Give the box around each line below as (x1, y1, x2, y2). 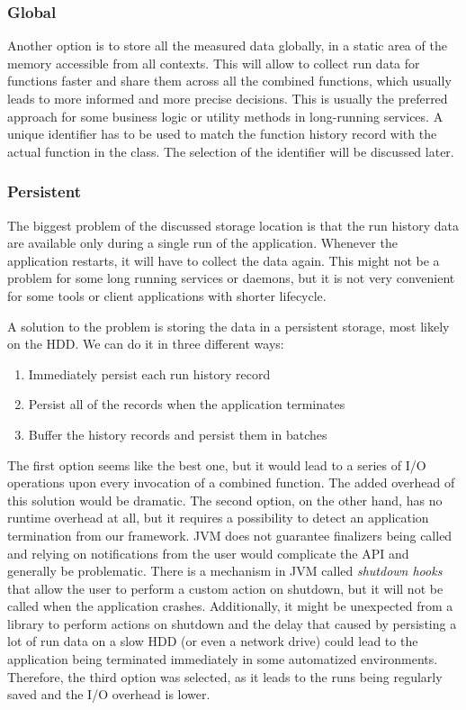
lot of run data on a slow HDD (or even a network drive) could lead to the (7, 632, 418, 651)
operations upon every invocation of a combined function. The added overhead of (7, 473, 455, 492)
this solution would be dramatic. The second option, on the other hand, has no (7, 490, 443, 509)
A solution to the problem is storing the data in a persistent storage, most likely (7, 316, 450, 335)
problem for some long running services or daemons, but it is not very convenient (7, 269, 455, 287)
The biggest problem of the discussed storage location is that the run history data (7, 215, 459, 234)
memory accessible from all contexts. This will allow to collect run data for (7, 53, 420, 72)
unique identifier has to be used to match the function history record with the (7, 124, 437, 143)
